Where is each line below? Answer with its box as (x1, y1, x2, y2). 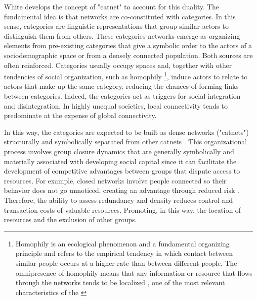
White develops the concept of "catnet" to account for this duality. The (4, 1, 219, 11)
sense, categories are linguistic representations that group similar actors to (4, 21, 229, 31)
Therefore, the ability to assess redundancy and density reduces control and (4, 194, 233, 205)
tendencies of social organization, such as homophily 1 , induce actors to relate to (4, 70, 248, 81)
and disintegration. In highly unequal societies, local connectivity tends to (4, 100, 228, 111)
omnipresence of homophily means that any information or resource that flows (15, 267, 253, 278)
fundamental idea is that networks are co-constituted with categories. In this (4, 11, 236, 21)
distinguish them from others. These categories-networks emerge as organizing (4, 30, 240, 41)
